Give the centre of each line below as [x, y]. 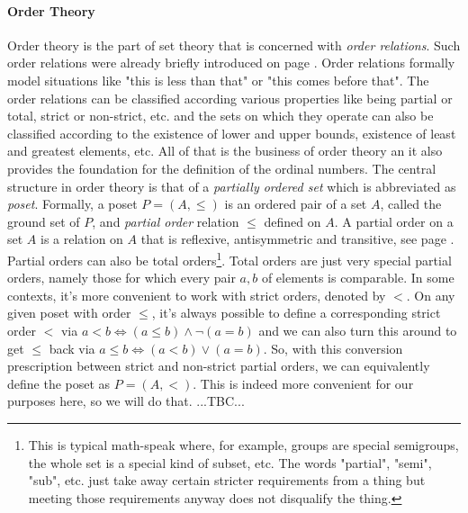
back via [72, 348]
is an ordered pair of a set [296, 204]
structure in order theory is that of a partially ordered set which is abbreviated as [232, 186]
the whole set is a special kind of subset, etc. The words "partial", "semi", [230, 462]
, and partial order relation [166, 221]
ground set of [44, 221]
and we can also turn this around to [358, 330]
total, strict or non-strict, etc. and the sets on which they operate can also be [220, 116]
